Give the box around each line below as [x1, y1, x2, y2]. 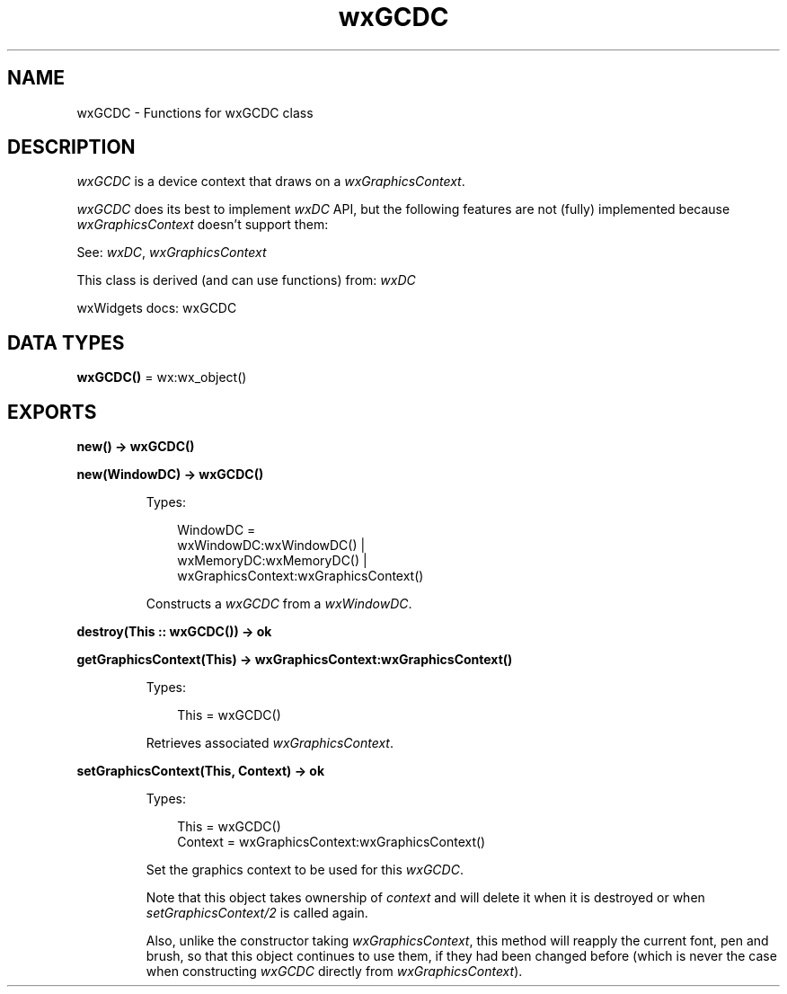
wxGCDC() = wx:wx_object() [76, 369, 247, 386]
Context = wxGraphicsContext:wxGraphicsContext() [177, 834, 486, 850]
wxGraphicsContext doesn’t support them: [76, 217, 329, 233]
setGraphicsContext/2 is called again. [146, 905, 368, 921]
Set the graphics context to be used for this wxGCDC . [146, 862, 464, 878]
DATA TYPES [7, 331, 125, 354]
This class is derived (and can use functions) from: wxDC [76, 272, 416, 288]
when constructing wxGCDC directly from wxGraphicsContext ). [146, 963, 523, 980]
